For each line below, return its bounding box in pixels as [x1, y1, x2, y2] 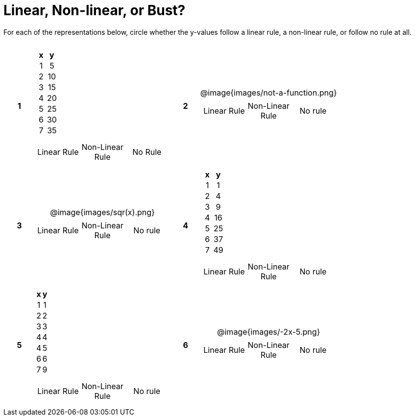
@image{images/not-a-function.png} [200, 87, 337, 98]
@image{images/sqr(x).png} [50, 207, 155, 217]
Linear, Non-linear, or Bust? [3, 2, 186, 19]
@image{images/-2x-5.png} [217, 326, 320, 337]
